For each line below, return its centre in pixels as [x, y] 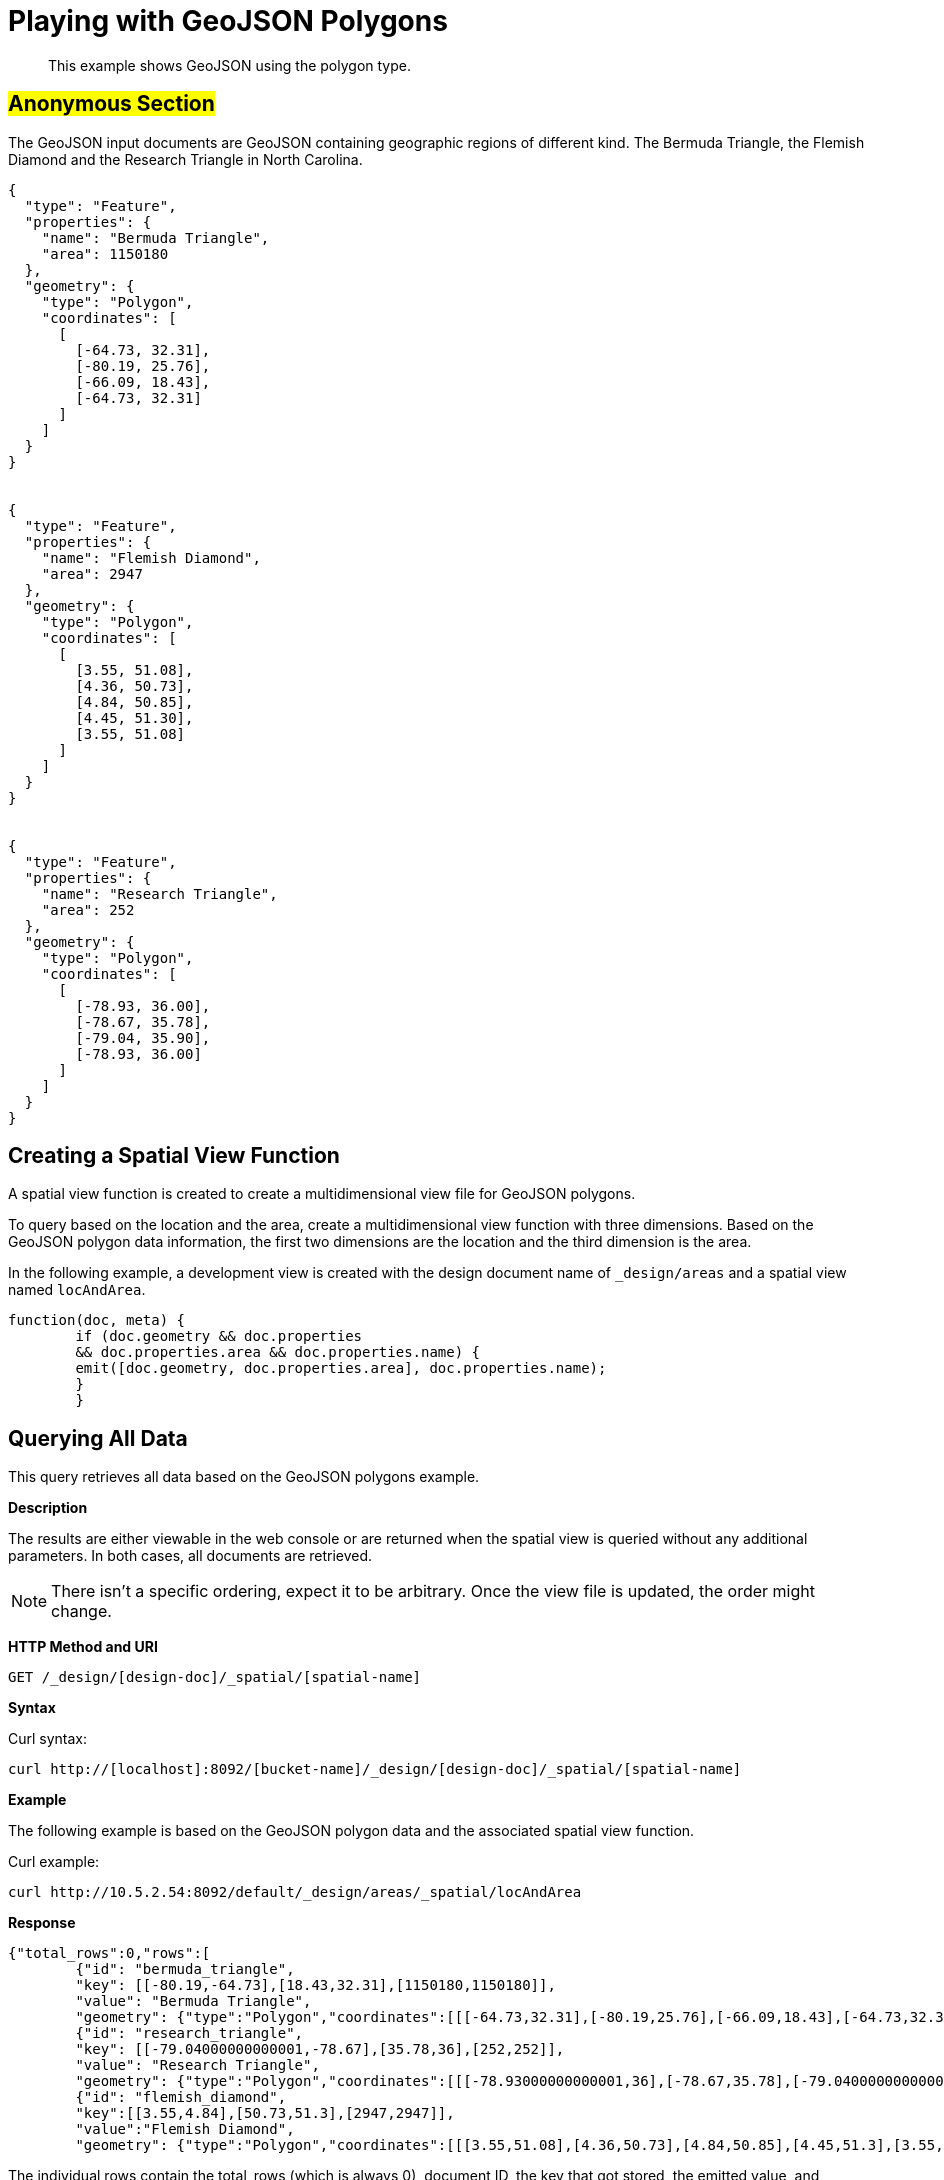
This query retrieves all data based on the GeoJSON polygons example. [244, 1477]
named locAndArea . [77, 1290]
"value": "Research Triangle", [197, 2065]
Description [48, 1508]
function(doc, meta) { [97, 1320]
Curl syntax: [48, 1739]
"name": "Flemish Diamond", [151, 557]
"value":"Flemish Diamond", [185, 2129]
